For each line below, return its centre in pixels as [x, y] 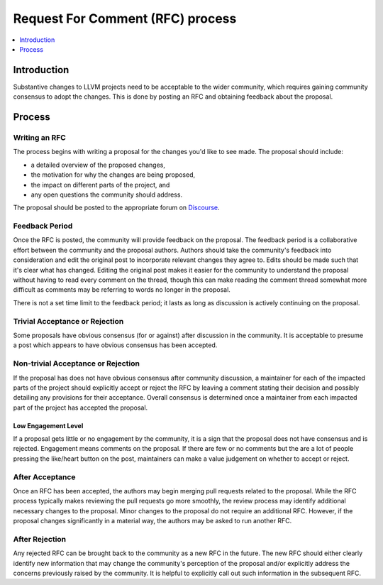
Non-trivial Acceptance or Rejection [76, 363]
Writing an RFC [40, 138]
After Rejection [40, 539]
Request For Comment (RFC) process [125, 18]
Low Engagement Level [48, 425]
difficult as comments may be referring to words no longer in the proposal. [122, 290]
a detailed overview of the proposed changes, [98, 165]
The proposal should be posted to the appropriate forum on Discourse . [116, 208]
